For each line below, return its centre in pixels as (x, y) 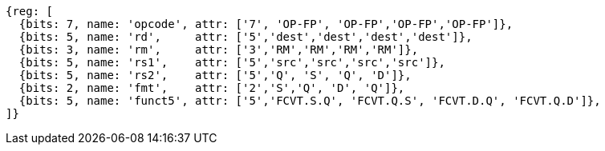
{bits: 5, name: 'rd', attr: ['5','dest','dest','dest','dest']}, (246, 37)
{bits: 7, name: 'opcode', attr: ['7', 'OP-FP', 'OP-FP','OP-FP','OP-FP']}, (266, 24)
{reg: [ (30, 11)
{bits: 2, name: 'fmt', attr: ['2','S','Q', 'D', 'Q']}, (212, 88)
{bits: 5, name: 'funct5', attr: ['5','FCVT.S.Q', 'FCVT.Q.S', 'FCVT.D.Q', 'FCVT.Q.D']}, (310, 101)
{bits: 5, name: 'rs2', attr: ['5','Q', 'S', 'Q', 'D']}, (215, 75)
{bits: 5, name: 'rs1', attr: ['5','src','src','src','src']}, (232, 62)
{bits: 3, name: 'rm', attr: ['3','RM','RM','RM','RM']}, (219, 50)
